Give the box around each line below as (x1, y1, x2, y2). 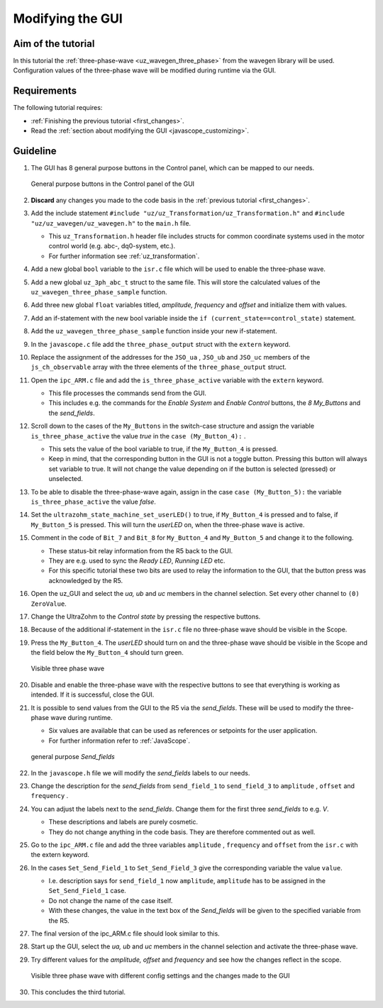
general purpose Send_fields (30, 753, 115, 761)
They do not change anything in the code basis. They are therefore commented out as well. (48, 827, 316, 836)
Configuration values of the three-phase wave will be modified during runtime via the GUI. (13, 66, 277, 74)
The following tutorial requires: (13, 104, 103, 112)
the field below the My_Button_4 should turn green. (30, 648, 184, 657)
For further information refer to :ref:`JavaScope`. (48, 736, 191, 745)
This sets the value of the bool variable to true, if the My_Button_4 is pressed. (48, 445, 278, 453)
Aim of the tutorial (13, 38, 95, 50)
